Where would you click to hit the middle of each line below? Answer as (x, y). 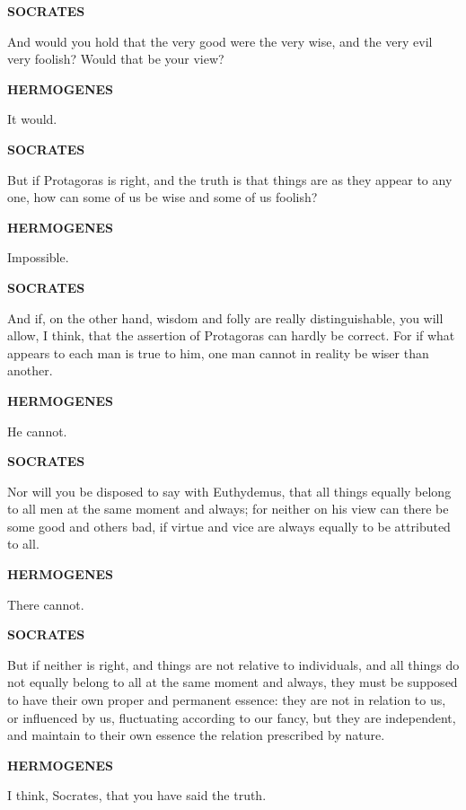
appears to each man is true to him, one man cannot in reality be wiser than (218, 352)
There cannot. (46, 604)
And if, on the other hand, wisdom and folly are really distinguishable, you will (225, 317)
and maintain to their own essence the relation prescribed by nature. (196, 735)
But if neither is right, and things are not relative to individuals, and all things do (233, 664)
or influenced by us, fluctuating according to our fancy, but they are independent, (232, 717)
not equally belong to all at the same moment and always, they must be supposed (233, 682)
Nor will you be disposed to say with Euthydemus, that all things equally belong (229, 491)
